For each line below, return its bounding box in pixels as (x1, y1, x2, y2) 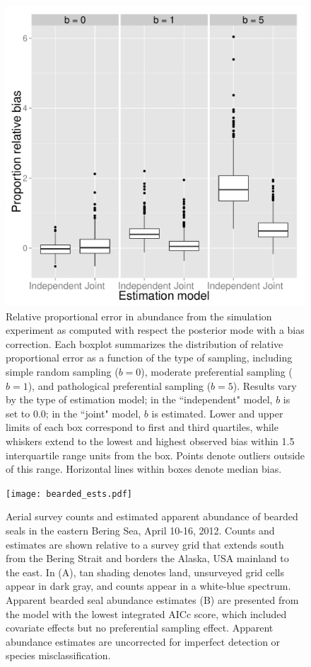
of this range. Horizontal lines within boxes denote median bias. (6, 461, 282, 476)
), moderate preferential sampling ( (141, 364, 293, 379)
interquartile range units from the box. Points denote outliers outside (6, 447, 305, 462)
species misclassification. (6, 648, 111, 663)
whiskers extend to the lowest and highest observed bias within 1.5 (6, 433, 295, 448)
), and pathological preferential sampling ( (28, 378, 211, 393)
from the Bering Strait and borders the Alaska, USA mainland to (6, 551, 289, 566)
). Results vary (233, 378, 297, 393)
